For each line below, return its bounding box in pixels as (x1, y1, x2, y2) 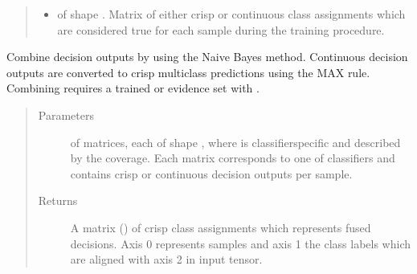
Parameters (38, 106, 94, 123)
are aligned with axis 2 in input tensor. (70, 251, 263, 268)
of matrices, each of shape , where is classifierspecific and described (70, 133, 401, 150)
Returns (38, 192, 78, 209)
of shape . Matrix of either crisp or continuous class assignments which (57, 6, 406, 22)
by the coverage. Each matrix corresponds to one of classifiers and (70, 149, 395, 166)
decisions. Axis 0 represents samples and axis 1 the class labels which (70, 235, 411, 252)
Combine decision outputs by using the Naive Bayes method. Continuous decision (6, 48, 408, 65)
